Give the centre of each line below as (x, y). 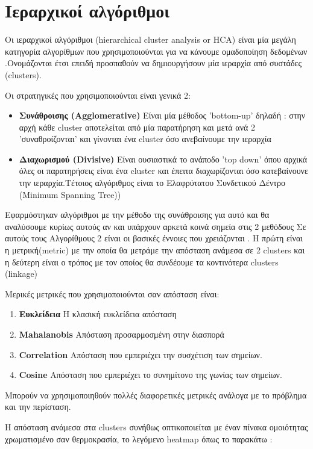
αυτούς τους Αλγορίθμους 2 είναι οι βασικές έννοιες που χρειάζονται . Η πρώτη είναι (154, 238)
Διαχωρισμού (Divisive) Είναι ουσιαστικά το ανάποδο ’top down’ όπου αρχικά (163, 159)
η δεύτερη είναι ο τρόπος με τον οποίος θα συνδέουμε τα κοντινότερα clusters (142, 262)
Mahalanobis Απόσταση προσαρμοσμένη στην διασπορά (122, 334)
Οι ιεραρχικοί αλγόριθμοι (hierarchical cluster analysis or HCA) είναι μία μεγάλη (150, 39)
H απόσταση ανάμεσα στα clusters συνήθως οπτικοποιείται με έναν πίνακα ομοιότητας (156, 426)
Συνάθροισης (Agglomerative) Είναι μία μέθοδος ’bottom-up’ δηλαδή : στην (162, 115)
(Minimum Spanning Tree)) (70, 194)
